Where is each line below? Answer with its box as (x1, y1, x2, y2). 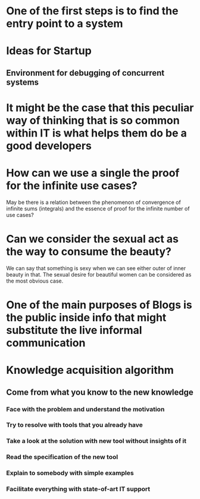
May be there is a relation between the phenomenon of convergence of (6, 199, 182, 206)
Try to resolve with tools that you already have (6, 421, 143, 429)
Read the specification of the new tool (6, 453, 118, 461)
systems (6, 77, 39, 87)
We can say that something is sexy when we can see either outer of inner (6, 264, 186, 272)
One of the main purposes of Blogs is (6, 298, 192, 312)
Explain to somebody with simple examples (6, 469, 134, 478)
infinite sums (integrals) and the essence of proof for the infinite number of (6, 204, 190, 212)
